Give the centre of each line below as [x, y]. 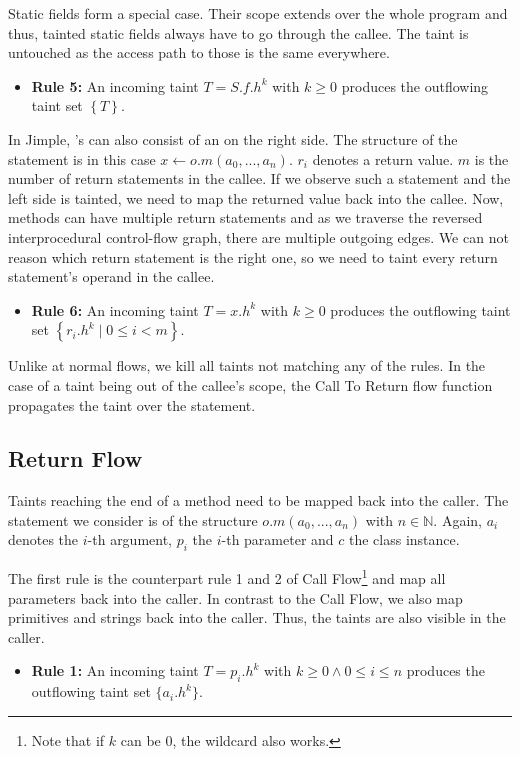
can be [140, 739]
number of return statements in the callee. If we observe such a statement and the [259, 178]
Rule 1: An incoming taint [115, 670]
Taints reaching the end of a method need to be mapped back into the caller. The [258, 500]
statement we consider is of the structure [133, 519]
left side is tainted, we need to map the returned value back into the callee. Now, [256, 197]
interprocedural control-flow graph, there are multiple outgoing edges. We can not [258, 236]
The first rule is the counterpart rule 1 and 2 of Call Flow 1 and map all [227, 576]
